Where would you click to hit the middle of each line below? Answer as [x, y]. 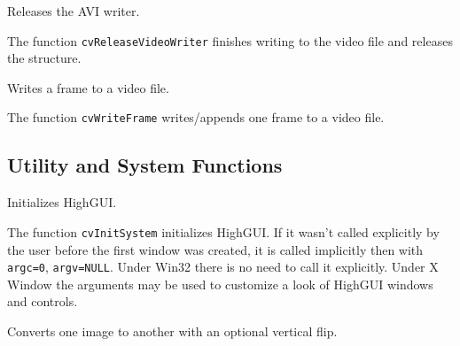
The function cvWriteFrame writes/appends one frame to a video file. [196, 117]
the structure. [44, 58]
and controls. [43, 301]
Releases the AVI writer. [74, 11]
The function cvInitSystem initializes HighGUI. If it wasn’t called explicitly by [223, 231]
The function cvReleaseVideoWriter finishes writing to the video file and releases [230, 40]
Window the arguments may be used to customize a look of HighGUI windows [220, 284]
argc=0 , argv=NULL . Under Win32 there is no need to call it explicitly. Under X [223, 267]
